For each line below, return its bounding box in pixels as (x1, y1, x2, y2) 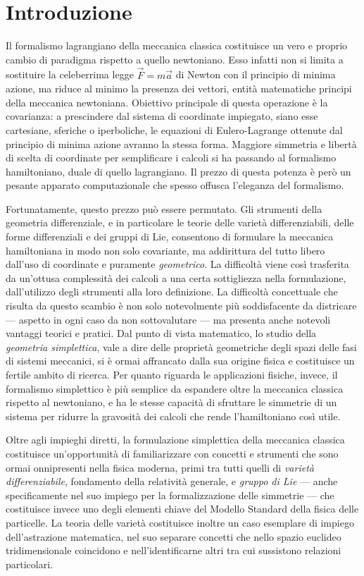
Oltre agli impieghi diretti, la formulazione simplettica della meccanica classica (6, 432, 345, 447)
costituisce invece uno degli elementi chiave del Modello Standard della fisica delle (6, 501, 359, 516)
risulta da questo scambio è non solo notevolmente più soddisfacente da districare (6, 298, 357, 313)
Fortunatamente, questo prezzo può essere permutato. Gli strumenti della (6, 201, 322, 216)
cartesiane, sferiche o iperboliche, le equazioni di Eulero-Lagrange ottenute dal (6, 122, 343, 137)
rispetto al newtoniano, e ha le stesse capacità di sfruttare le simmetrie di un (6, 395, 337, 410)
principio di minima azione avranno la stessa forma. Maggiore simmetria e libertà (6, 136, 357, 151)
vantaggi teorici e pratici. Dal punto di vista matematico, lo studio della (6, 326, 317, 341)
